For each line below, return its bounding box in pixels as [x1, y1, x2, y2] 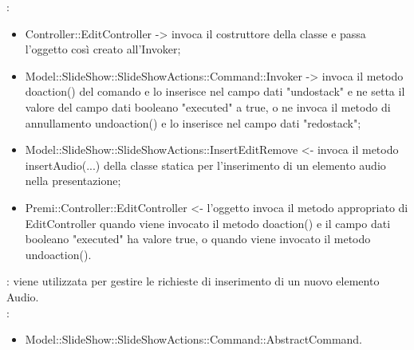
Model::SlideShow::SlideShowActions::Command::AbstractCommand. [25, 331, 363, 348]
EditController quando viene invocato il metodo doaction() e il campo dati [25, 214, 391, 231]
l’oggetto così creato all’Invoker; [25, 41, 181, 57]
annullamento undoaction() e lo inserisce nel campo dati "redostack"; [25, 114, 361, 131]
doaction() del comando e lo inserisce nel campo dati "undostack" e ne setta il [25, 83, 405, 100]
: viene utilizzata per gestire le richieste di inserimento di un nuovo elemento [6, 273, 380, 289]
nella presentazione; [25, 172, 121, 189]
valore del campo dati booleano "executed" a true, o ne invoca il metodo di [25, 98, 391, 115]
